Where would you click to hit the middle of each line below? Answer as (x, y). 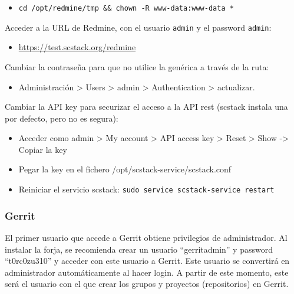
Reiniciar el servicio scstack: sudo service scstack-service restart (146, 189)
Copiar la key (43, 149)
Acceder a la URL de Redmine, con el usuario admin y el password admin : (138, 27)
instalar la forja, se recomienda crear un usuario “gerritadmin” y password (139, 249)
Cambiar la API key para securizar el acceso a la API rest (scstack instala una (146, 107)
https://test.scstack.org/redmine (77, 47)
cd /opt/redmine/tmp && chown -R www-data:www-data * (126, 8)
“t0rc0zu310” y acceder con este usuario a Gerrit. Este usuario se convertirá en (147, 261)
